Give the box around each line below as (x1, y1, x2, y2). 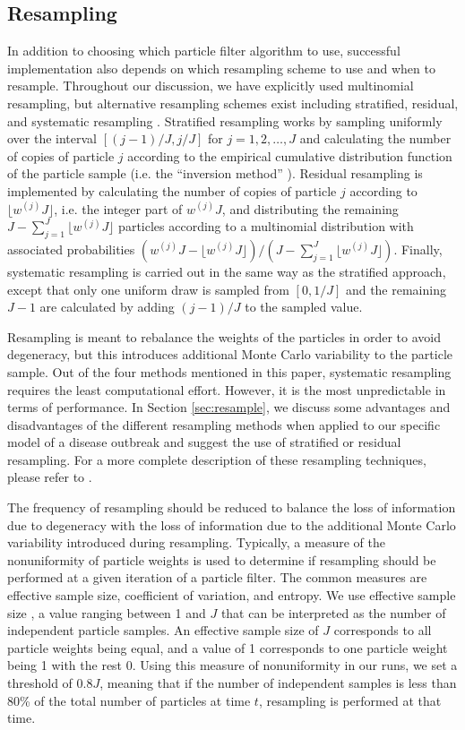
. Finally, (393, 239, 443, 258)
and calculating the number (299, 129, 452, 148)
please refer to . (7, 468, 92, 486)
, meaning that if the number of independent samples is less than (99, 674, 457, 691)
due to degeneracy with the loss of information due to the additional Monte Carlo (7, 515, 456, 534)
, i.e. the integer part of (54, 199, 183, 218)
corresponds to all (333, 621, 432, 640)
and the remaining (345, 279, 446, 298)
